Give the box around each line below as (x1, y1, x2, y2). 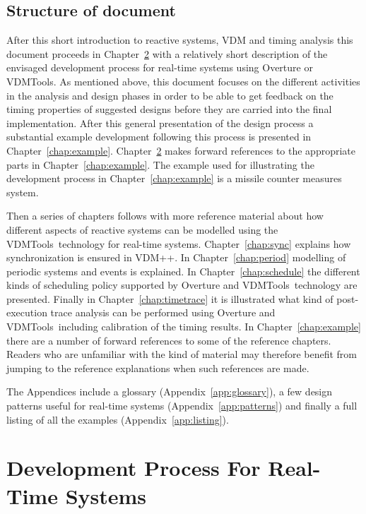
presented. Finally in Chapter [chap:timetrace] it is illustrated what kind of (6, 291, 333, 306)
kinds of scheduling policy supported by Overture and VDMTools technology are (6, 277, 358, 292)
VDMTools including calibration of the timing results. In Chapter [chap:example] (6, 319, 361, 334)
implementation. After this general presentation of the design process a (6, 115, 314, 130)
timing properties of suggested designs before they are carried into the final (6, 102, 332, 116)
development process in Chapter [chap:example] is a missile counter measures (6, 171, 342, 186)
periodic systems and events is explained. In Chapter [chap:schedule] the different (6, 263, 360, 278)
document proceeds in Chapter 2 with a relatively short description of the (6, 46, 328, 61)
